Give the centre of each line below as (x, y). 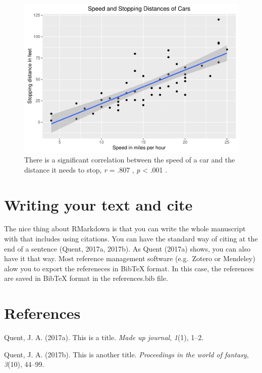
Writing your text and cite (98, 204)
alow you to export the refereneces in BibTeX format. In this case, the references (129, 268)
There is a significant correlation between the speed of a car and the (130, 160)
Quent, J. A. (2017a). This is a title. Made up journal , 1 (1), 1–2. (104, 337)
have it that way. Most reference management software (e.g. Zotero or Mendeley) (130, 258)
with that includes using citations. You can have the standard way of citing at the (131, 239)
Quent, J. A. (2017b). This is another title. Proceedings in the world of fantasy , (126, 354)
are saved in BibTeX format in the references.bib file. (86, 278)
